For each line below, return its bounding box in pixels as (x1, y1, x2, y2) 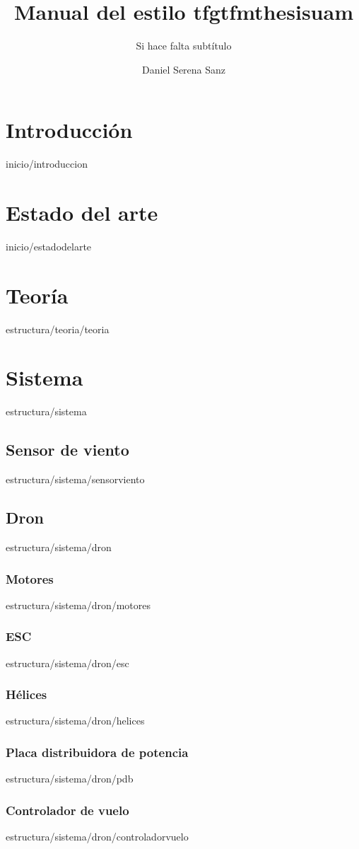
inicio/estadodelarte (6, 238, 92, 253)
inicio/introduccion (6, 156, 88, 171)
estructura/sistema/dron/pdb (6, 771, 134, 786)
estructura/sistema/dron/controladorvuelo (6, 829, 189, 844)
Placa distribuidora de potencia (6, 743, 189, 761)
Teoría (6, 280, 69, 309)
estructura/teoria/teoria (6, 321, 110, 336)
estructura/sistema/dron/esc (6, 655, 129, 670)
